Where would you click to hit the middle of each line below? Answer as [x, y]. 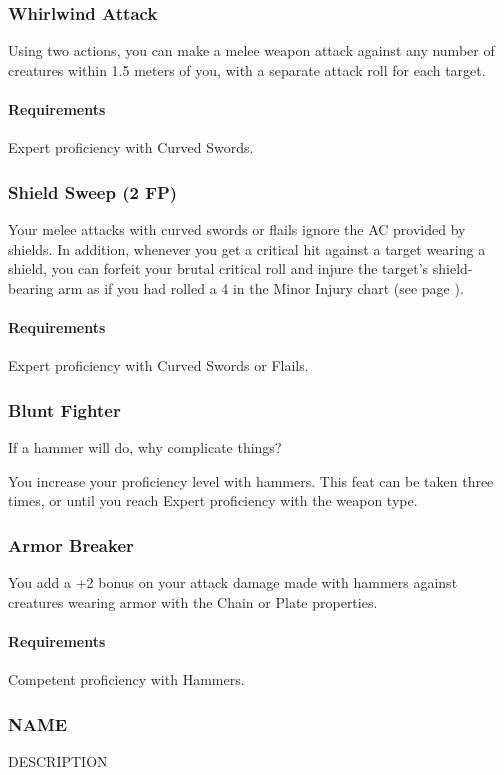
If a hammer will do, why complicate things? [145, 447]
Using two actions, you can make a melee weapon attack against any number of [251, 50]
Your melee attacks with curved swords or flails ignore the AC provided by [237, 229]
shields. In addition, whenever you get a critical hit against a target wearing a [247, 248]
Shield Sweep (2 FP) [93, 191]
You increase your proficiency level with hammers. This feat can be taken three [251, 480]
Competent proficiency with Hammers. [126, 678]
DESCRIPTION [58, 760]
